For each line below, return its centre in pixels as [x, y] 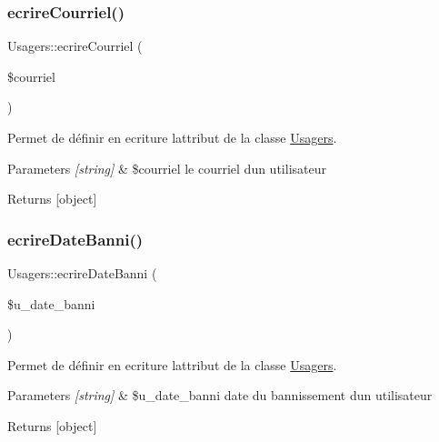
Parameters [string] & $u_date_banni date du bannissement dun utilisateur [220, 395]
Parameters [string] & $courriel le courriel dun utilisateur [167, 168]
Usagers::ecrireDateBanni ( [82, 273]
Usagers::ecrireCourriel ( [75, 46]
